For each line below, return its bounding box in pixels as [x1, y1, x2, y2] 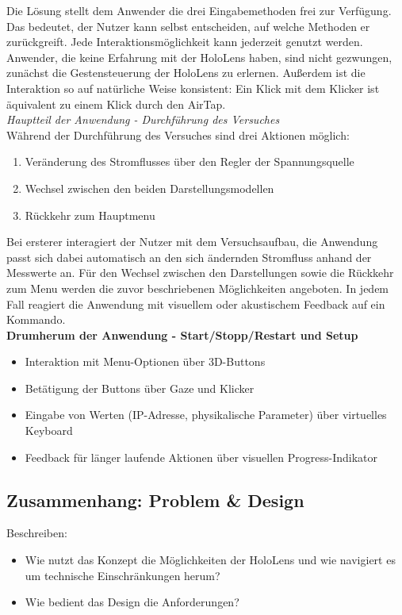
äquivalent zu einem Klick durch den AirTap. [6, 95, 226, 112]
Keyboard [25, 422, 73, 439]
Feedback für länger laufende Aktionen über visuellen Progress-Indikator [25, 448, 378, 465]
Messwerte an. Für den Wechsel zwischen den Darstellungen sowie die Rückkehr [6, 264, 394, 281]
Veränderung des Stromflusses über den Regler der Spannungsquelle [25, 153, 354, 170]
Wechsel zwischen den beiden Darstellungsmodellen [25, 179, 274, 196]
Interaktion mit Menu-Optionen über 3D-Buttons [25, 353, 266, 370]
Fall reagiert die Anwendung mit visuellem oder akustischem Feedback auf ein [6, 295, 385, 312]
